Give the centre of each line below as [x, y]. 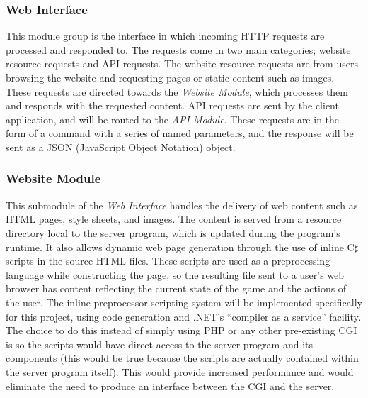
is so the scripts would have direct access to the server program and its [159, 344]
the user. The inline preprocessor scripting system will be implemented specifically [184, 302]
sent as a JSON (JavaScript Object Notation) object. [121, 147]
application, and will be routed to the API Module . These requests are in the [173, 119]
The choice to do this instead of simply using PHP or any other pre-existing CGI [182, 330]
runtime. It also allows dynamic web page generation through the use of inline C [180, 247]
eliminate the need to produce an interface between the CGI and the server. [170, 386]
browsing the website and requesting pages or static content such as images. [170, 77]
